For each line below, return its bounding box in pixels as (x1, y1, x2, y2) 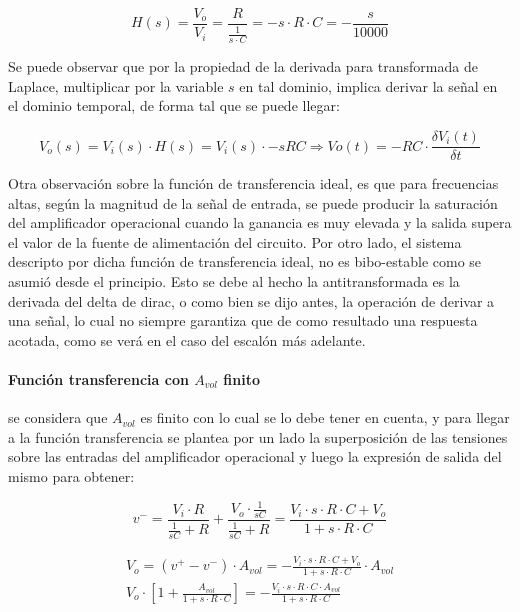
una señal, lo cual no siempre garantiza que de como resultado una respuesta (8, 310, 478, 331)
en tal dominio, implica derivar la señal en (239, 75, 498, 96)
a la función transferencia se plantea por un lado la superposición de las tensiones (8, 426, 508, 447)
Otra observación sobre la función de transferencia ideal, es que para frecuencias (8, 173, 499, 194)
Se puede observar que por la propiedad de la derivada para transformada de (8, 56, 478, 77)
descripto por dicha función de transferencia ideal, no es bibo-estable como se (8, 251, 482, 272)
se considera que (8, 407, 108, 428)
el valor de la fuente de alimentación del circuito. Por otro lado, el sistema (8, 231, 462, 252)
